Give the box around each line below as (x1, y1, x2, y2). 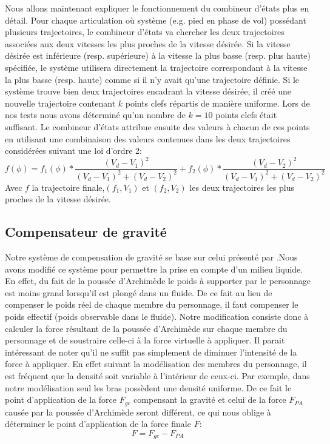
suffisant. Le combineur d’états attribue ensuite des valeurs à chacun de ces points (5, 120, 310, 133)
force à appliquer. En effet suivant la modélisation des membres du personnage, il (5, 357, 307, 370)
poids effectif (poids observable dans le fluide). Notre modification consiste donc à (5, 310, 309, 322)
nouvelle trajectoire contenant (5, 96, 116, 109)
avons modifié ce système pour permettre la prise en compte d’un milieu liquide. (5, 262, 303, 275)
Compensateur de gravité (5, 222, 167, 241)
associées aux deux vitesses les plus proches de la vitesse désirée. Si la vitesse (5, 37, 291, 50)
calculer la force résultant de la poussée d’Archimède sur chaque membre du (5, 322, 288, 334)
